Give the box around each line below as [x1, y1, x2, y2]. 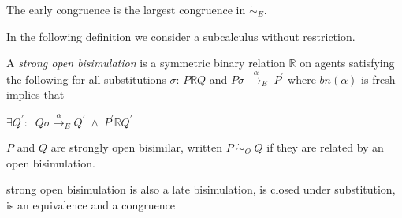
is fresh [361, 70, 396, 87]
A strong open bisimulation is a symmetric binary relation [6, 54, 285, 71]
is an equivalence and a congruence [6, 196, 175, 212]
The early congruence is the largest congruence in [6, 2, 246, 17]
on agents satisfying [300, 54, 395, 71]
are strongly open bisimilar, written [50, 139, 222, 156]
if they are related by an [266, 139, 384, 156]
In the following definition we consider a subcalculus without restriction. [6, 28, 355, 44]
